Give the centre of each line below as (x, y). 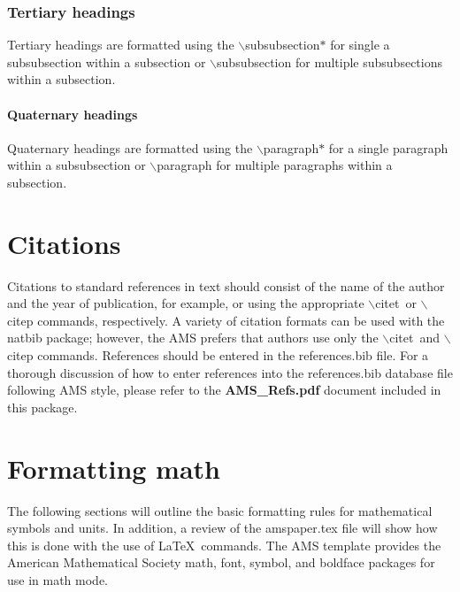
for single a (360, 45)
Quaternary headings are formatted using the (130, 147)
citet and (415, 338)
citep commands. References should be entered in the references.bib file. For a (218, 355)
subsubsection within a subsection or (107, 62)
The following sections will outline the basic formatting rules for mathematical (220, 510)
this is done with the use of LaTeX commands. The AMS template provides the (224, 545)
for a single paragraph (388, 147)
